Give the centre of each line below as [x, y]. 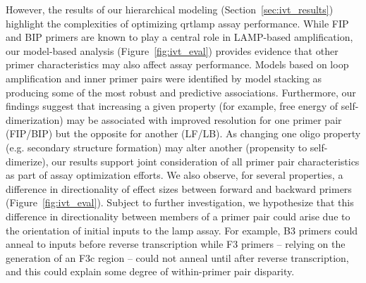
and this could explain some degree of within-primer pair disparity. [150, 271]
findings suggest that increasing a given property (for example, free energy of [172, 106]
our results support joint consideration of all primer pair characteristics [206, 161]
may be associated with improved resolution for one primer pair [204, 119]
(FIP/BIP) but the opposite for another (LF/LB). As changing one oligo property [183, 133]
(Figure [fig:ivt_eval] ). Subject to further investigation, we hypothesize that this [180, 202]
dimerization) [35, 119]
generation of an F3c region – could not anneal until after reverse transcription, [177, 257]
